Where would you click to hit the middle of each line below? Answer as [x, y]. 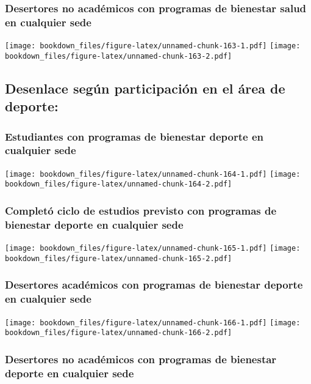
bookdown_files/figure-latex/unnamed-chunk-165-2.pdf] [119, 258]
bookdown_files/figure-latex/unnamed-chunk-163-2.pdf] [119, 56]
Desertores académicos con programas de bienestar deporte [154, 285]
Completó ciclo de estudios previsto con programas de [141, 210]
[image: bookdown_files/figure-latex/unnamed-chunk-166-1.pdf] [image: [153, 323]
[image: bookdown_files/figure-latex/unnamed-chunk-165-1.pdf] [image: [153, 249]
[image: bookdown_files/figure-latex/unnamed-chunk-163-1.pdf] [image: [153, 46]
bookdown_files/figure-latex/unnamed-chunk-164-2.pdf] [119, 184]
